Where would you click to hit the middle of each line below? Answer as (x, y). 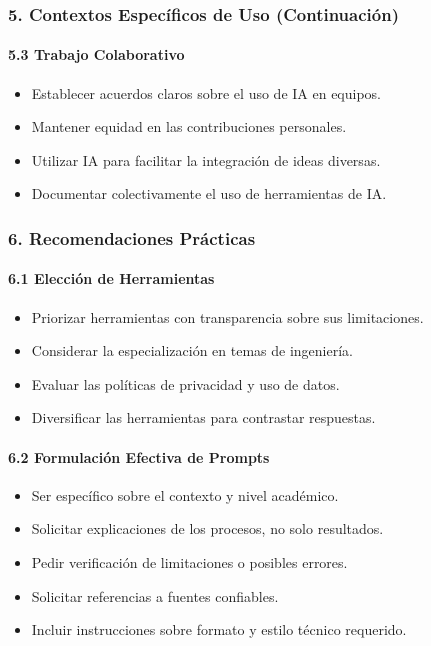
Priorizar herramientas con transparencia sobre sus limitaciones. (227, 316)
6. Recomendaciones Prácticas (132, 237)
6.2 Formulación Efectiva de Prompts (139, 456)
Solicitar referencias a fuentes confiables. (155, 595)
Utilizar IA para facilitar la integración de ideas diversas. (206, 159)
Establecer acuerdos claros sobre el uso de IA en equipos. (206, 92)
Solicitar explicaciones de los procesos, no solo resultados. (207, 528)
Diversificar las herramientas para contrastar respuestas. (203, 417)
